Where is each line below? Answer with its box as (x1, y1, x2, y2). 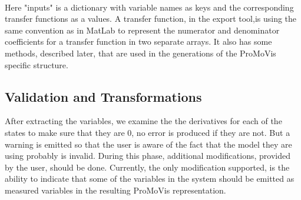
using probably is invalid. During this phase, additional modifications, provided (5, 149, 290, 162)
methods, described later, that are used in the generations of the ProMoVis (5, 46, 276, 59)
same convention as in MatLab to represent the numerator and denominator (5, 24, 280, 36)
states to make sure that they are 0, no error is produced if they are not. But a (5, 126, 290, 138)
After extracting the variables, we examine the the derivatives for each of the (5, 115, 282, 127)
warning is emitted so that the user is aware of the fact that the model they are (5, 138, 292, 150)
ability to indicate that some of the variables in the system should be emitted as (5, 172, 295, 185)
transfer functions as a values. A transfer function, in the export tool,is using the (5, 12, 297, 25)
